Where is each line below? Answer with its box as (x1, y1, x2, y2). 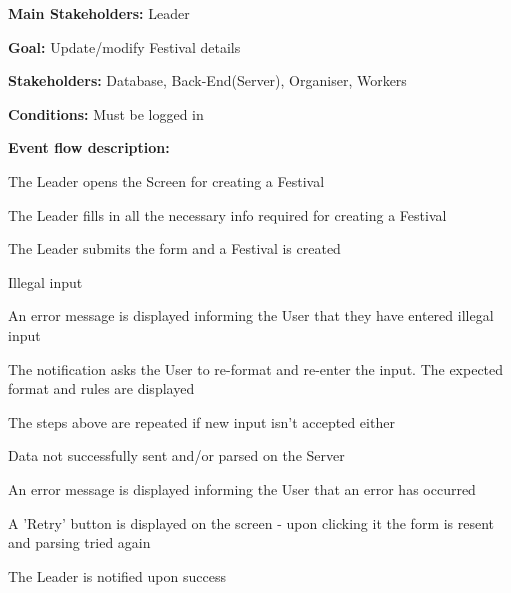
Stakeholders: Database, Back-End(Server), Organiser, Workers (8, 70, 407, 91)
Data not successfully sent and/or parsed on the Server (8, 445, 345, 466)
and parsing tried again (8, 532, 151, 553)
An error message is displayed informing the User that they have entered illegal (8, 305, 494, 326)
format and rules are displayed (8, 378, 195, 399)
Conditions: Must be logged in (8, 103, 204, 124)
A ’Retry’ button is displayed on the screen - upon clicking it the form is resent (8, 512, 495, 533)
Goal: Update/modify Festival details (8, 36, 241, 57)
